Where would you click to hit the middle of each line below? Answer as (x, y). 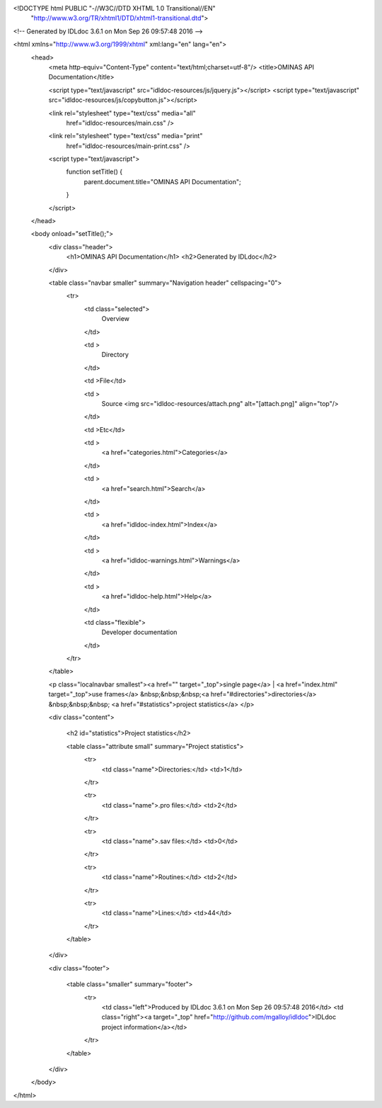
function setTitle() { (94, 172)
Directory (115, 355)
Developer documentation (139, 632)
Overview (116, 319)
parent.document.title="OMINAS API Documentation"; (162, 181)
